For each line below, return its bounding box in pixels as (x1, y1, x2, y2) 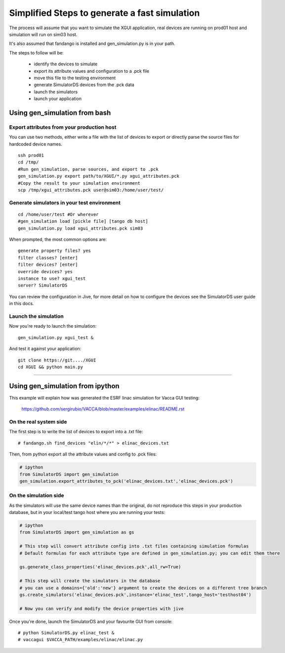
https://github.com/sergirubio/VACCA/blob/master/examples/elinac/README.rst (21, 406, 185, 412)
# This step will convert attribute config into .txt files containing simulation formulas (19, 544, 249, 549)
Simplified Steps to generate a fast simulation (9, 7, 200, 18)
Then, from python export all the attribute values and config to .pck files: (9, 451, 157, 457)
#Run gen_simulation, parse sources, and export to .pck (18, 166, 159, 172)
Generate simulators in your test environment (9, 199, 121, 206)
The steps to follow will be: (9, 50, 64, 55)
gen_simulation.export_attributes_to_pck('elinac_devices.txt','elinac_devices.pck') (19, 478, 233, 484)
